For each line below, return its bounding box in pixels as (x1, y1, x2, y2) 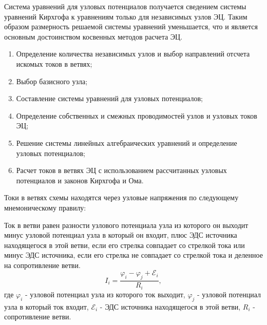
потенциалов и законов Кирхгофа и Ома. (16, 175, 144, 185)
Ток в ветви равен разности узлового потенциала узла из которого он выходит (4, 219, 249, 230)
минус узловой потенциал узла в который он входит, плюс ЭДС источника (4, 230, 237, 240)
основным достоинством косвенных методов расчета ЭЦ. (4, 31, 183, 42)
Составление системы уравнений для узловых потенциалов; (16, 93, 203, 104)
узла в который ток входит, (4, 301, 89, 312)
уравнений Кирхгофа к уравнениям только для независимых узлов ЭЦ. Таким (4, 11, 247, 22)
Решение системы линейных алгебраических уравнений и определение (16, 137, 237, 148)
